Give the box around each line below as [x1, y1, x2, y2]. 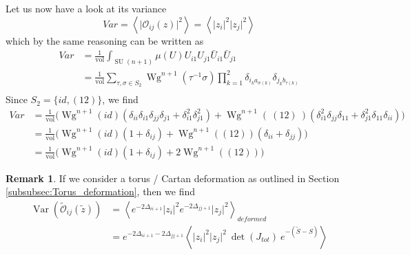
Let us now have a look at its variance [6, 1, 167, 15]
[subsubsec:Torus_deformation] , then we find [6, 184, 195, 199]
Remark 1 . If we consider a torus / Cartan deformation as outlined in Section [6, 170, 340, 185]
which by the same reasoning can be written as [6, 33, 204, 47]
